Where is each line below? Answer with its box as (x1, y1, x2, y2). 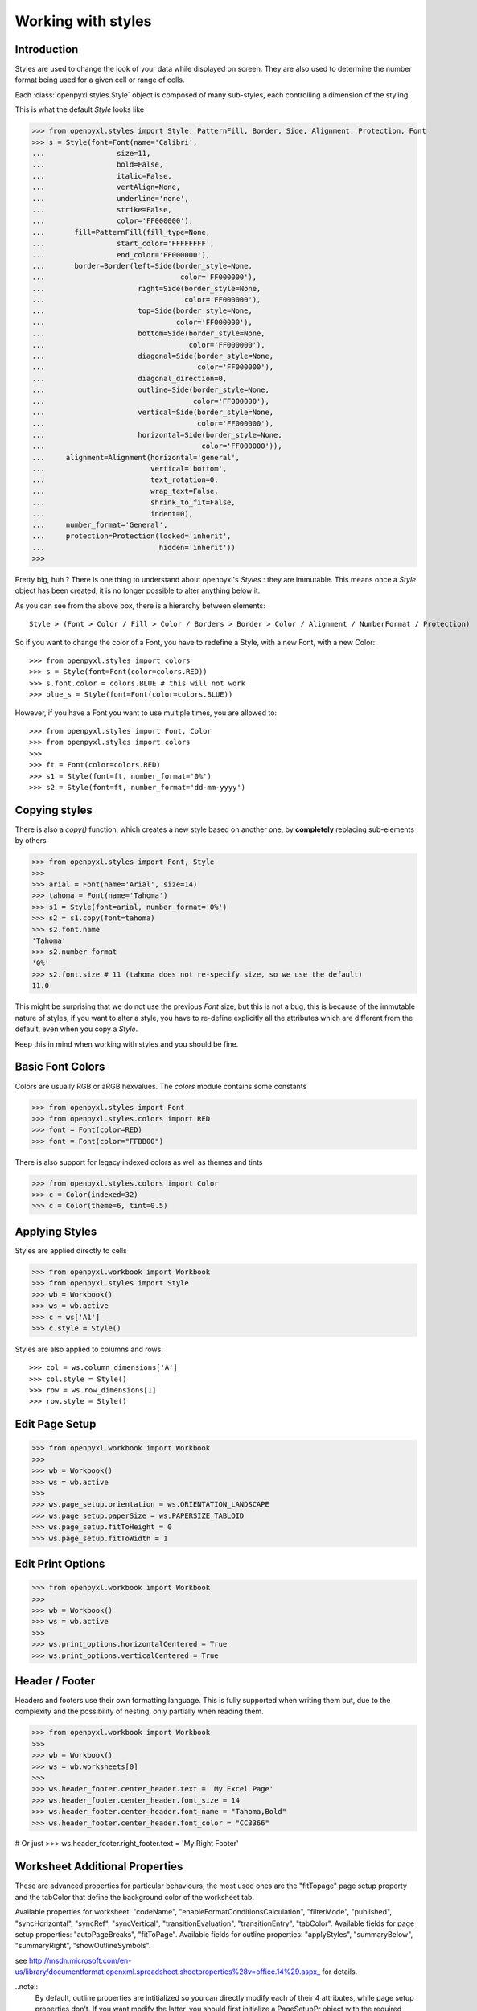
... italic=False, (31, 171, 172, 180)
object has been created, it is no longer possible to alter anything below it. (14, 586, 261, 595)
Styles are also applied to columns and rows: (14, 1344, 164, 1354)
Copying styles (14, 803, 93, 816)
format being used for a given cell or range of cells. (14, 75, 185, 84)
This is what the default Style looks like (14, 105, 145, 114)
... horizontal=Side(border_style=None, (31, 430, 282, 439)
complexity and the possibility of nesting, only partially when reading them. (14, 1706, 265, 1717)
